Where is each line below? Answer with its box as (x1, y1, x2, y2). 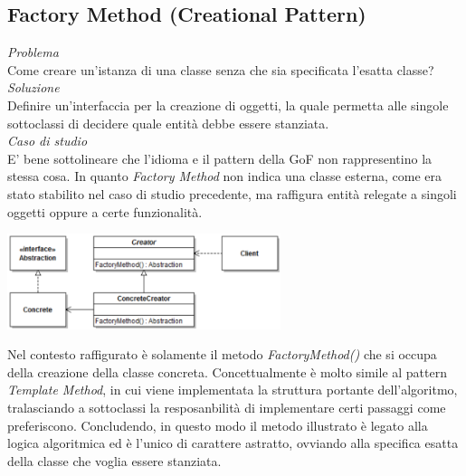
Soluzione (7, 78, 60, 97)
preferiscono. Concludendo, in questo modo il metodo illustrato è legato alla (7, 415, 428, 434)
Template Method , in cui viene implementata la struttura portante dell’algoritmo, (7, 380, 458, 399)
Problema (7, 43, 59, 62)
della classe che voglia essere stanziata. (7, 451, 222, 470)
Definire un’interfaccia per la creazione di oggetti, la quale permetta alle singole (7, 95, 449, 114)
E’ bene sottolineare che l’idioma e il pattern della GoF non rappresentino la (7, 148, 433, 167)
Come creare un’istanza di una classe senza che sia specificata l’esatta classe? (7, 60, 434, 79)
